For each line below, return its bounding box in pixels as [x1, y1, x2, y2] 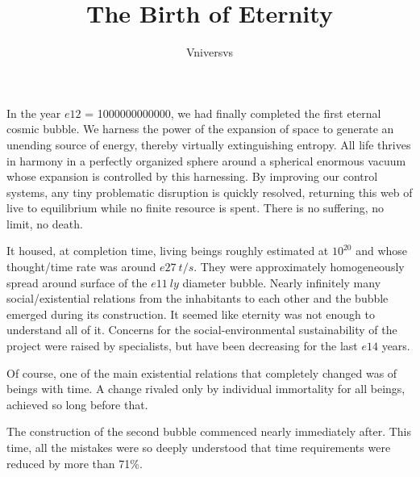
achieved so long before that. [6, 395, 148, 412]
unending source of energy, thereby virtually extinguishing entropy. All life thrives [6, 136, 411, 153]
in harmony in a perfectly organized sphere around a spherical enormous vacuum [6, 152, 406, 169]
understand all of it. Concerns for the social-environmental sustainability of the [6, 321, 397, 338]
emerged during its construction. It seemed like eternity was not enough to [6, 305, 375, 322]
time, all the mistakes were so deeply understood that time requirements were [6, 439, 391, 455]
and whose [356, 242, 408, 259]
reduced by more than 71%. [6, 454, 143, 471]
